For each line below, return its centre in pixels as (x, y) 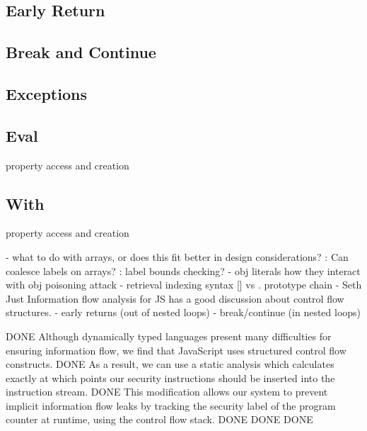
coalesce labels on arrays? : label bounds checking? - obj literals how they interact (183, 270)
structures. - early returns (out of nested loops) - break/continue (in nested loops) (183, 312)
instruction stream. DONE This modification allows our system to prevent (167, 392)
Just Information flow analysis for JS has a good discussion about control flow (175, 298)
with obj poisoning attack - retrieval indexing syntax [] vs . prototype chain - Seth (184, 285)
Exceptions (46, 93)
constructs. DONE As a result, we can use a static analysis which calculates (170, 364)
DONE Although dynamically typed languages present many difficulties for (169, 336)
